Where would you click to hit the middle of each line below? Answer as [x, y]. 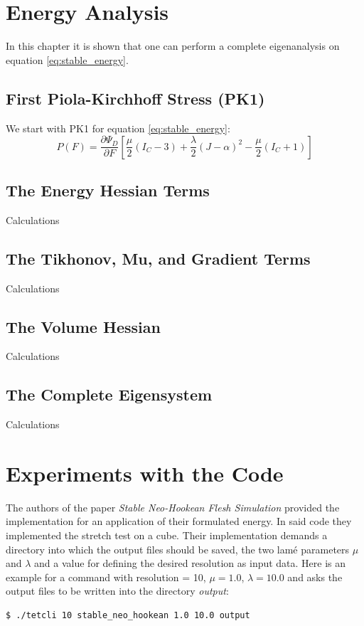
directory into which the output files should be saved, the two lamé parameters [178, 549]
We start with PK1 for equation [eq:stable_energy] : [118, 128]
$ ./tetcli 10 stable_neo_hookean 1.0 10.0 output [128, 616]
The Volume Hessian [83, 326]
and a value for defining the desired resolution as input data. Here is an [190, 563]
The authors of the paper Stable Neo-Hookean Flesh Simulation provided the [173, 507]
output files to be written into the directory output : [117, 591]
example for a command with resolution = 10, [106, 577]
